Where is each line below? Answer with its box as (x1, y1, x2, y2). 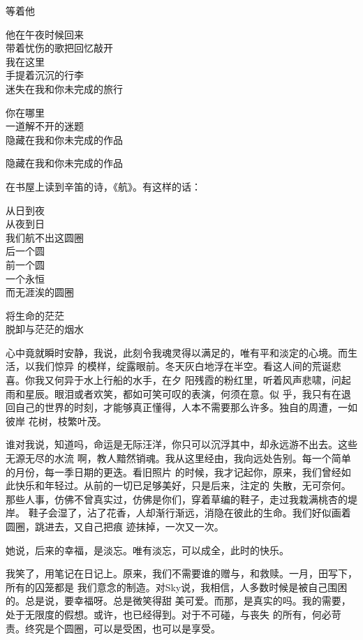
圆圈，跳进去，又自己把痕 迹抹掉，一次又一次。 (6, 519, 224, 533)
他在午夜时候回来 (6, 27, 84, 41)
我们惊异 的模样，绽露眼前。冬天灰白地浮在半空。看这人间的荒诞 (34, 359, 332, 373)
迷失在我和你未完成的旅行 (6, 81, 123, 96)
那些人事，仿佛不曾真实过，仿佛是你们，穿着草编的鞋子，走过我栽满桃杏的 (6, 491, 348, 506)
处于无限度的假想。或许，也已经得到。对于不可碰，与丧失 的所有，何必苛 (6, 606, 341, 621)
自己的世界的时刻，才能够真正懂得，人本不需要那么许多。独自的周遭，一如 (15, 400, 357, 415)
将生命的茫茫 (6, 308, 64, 322)
